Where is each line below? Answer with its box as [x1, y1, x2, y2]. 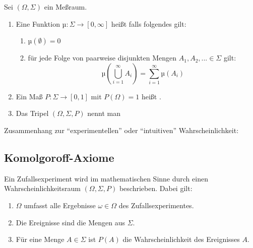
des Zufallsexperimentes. [118, 200, 194, 210]
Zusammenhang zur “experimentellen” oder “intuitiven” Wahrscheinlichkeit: [4, 125, 239, 135]
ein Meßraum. [44, 2, 87, 12]
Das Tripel [16, 108, 49, 118]
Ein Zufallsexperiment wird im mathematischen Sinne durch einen [4, 173, 208, 183]
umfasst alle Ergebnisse [24, 200, 96, 210]
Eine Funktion [16, 18, 60, 29]
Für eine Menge [16, 234, 65, 244]
